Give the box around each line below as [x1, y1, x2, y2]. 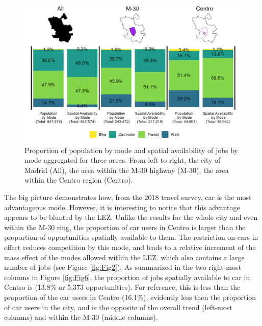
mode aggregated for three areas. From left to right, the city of [24, 155, 221, 165]
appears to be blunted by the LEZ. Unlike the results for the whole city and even [4, 212, 258, 222]
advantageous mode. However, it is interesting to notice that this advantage [4, 202, 240, 212]
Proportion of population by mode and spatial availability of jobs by [24, 144, 238, 155]
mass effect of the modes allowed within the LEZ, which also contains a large [4, 252, 245, 262]
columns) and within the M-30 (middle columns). [4, 312, 158, 322]
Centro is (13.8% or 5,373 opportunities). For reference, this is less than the [4, 282, 241, 292]
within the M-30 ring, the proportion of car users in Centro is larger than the [4, 221, 246, 232]
